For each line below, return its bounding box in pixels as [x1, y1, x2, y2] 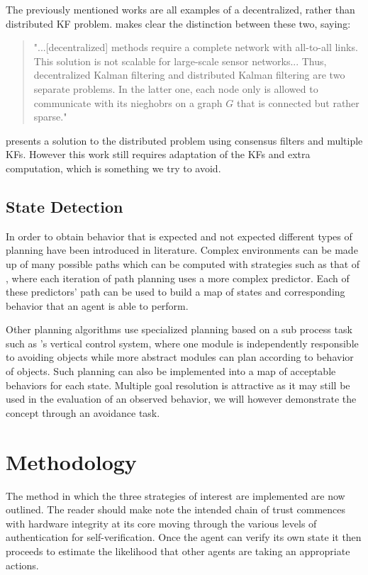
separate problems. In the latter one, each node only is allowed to [33, 81, 318, 96]
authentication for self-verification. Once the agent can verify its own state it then [6, 530, 362, 545]
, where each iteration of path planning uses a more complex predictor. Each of [6, 270, 350, 285]
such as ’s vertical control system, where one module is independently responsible [6, 335, 359, 350]
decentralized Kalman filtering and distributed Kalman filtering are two [33, 67, 345, 82]
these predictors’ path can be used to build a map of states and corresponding [6, 284, 345, 299]
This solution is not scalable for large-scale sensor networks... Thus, [33, 53, 327, 68]
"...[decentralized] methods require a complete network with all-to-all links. [33, 40, 358, 55]
